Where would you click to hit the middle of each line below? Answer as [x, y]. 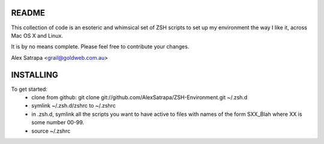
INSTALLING [34, 75]
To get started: [29, 89]
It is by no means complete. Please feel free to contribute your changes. [100, 47]
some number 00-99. [58, 122]
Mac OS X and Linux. [37, 35]
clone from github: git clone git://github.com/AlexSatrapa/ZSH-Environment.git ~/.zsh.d [139, 97]
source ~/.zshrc [51, 131]
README [28, 13]
